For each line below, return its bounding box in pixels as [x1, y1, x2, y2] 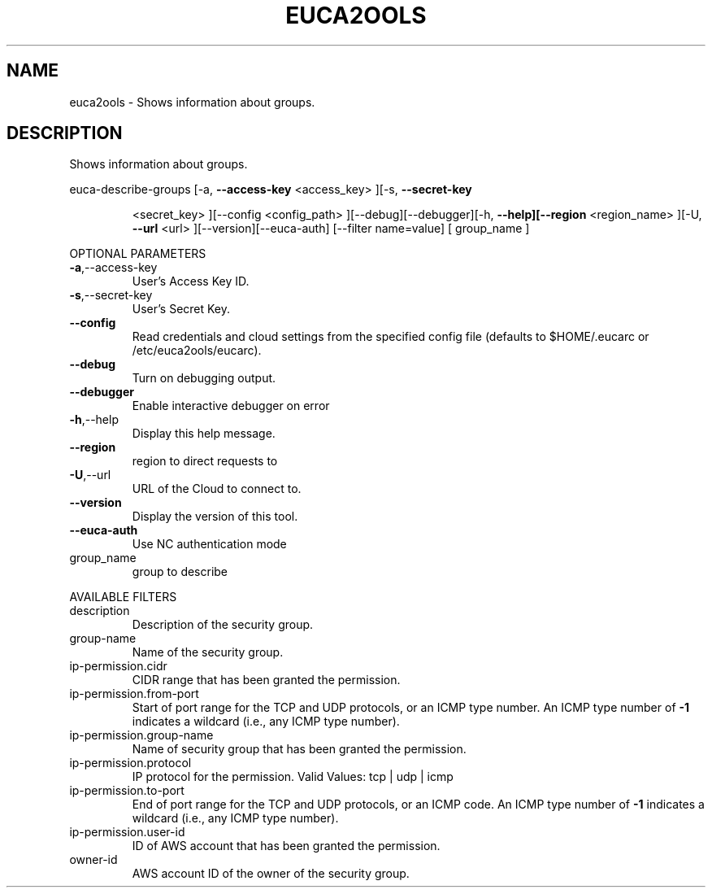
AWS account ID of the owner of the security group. [132, 866, 410, 881]
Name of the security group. [132, 645, 284, 660]
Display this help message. [132, 426, 276, 441]
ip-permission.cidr [69, 659, 167, 674]
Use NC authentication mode [132, 537, 287, 552]
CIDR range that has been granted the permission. [132, 673, 401, 687]
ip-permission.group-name [69, 728, 214, 743]
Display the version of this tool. [132, 509, 298, 524]
